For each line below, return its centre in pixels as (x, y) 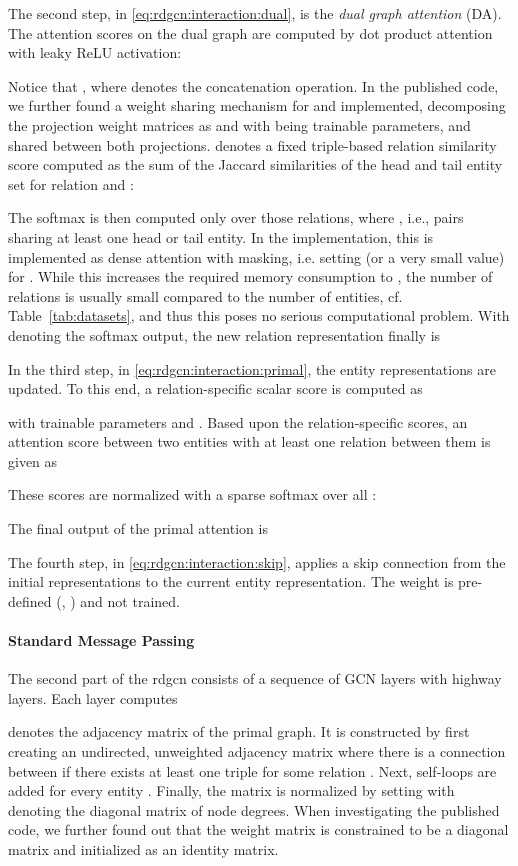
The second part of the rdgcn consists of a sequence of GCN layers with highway (255, 678)
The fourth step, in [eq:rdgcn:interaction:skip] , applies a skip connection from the (257, 561)
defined (30, 600)
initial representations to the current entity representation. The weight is (231, 581)
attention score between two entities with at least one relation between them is (249, 441)
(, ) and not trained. (118, 600)
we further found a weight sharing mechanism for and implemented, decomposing (257, 105)
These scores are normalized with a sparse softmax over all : (192, 494)
